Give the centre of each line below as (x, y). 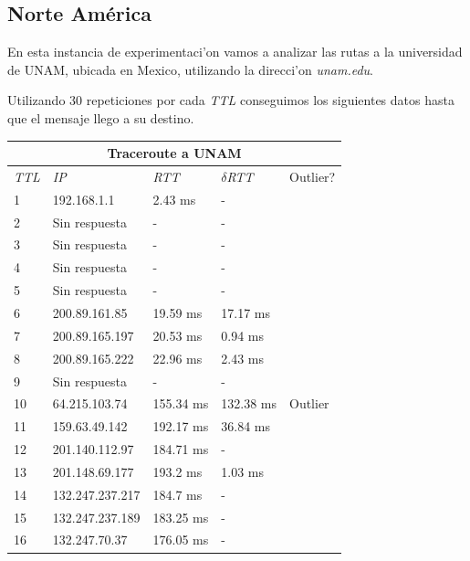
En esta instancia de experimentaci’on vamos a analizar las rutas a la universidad (235, 52)
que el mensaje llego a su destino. (101, 117)
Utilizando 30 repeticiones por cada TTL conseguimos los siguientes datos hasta (231, 100)
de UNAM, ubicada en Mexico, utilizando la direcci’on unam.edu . (191, 69)
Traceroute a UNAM (174, 153)
